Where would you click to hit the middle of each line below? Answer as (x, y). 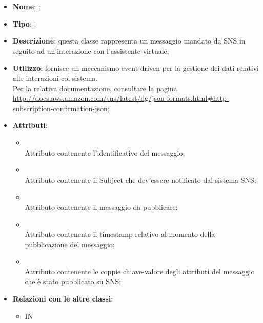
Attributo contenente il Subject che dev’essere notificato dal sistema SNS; (140, 179)
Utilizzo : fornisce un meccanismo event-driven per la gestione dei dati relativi (136, 68)
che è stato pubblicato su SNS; (73, 281)
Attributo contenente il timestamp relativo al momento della (120, 234)
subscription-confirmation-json (60, 108)
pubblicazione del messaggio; (70, 244)
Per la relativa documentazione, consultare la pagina (95, 88)
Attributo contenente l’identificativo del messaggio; (105, 152)
